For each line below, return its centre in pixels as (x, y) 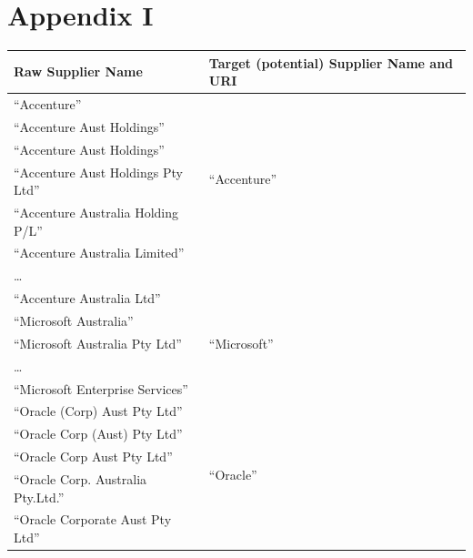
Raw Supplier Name (78, 71)
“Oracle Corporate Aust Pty (93, 519)
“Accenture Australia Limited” (99, 253)
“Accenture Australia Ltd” (87, 298)
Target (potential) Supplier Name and (331, 62)
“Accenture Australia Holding (96, 213)
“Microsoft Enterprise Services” (101, 388)
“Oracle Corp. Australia (81, 478)
